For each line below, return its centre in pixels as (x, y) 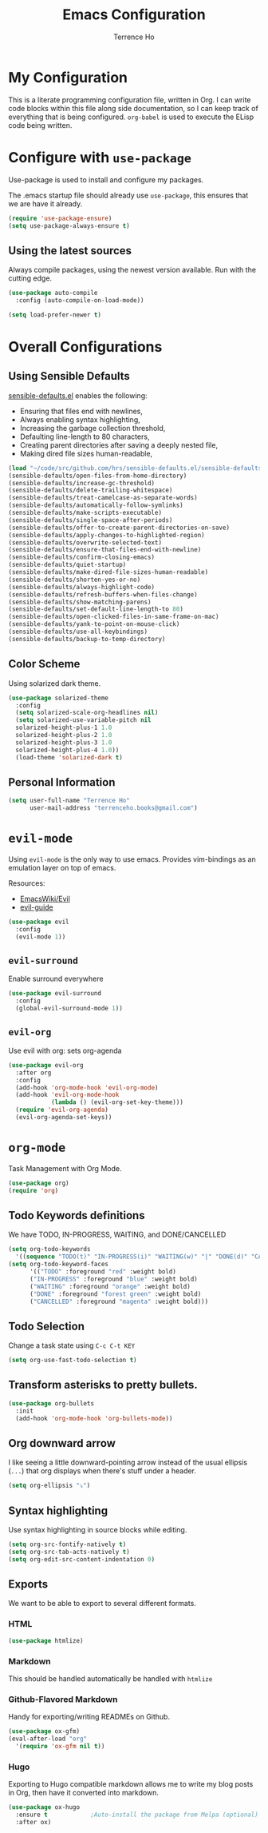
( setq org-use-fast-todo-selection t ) (73, 1361)
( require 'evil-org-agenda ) (62, 1110)
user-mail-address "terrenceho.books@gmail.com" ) (113, 808)
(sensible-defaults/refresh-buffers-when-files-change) (103, 594)
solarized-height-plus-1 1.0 (64, 728)
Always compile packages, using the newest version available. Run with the (132, 270)
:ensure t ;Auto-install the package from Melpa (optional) (137, 1815)
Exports (28, 1584)
